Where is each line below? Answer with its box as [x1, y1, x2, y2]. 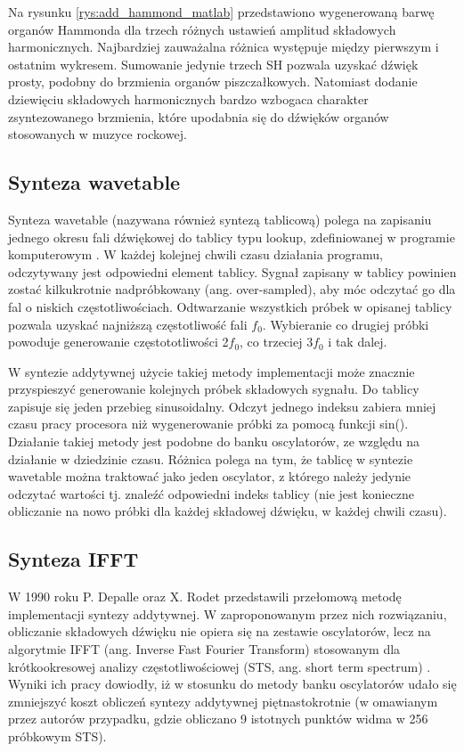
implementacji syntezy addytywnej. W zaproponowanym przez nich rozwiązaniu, [8, 604, 447, 623]
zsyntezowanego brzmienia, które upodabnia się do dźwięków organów [8, 107, 389, 126]
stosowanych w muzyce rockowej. [8, 125, 187, 143]
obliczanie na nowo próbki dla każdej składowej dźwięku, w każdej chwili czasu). [8, 502, 447, 520]
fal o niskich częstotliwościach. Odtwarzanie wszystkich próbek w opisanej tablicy [8, 297, 452, 315]
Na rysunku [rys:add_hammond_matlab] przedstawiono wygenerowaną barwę [8, 3, 435, 20]
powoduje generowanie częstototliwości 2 [8, 332, 229, 351]
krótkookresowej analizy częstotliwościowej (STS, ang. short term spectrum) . [8, 657, 431, 675]
